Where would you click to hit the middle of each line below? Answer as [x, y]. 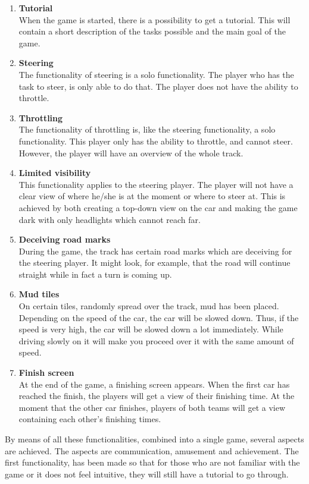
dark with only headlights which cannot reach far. [110, 219]
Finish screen [46, 373]
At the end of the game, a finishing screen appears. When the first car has [154, 384]
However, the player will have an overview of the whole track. [131, 153]
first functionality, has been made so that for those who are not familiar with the [152, 462]
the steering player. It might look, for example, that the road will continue [154, 263]
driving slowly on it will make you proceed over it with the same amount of [156, 340]
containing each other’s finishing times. [90, 419]
